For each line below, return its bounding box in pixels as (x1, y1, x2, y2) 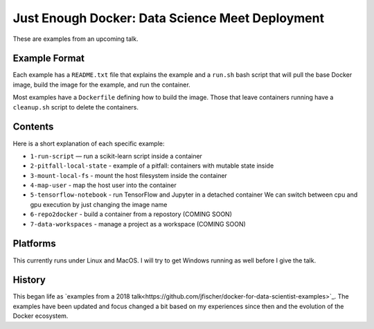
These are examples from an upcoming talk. (12, 35, 139, 43)
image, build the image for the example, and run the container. (12, 80, 190, 89)
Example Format (12, 53, 85, 64)
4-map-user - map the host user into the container (30, 181, 177, 190)
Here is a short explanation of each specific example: (12, 139, 165, 148)
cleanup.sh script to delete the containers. (12, 103, 139, 111)
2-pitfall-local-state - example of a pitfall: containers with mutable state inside (30, 161, 274, 170)
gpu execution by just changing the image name (30, 200, 168, 208)
